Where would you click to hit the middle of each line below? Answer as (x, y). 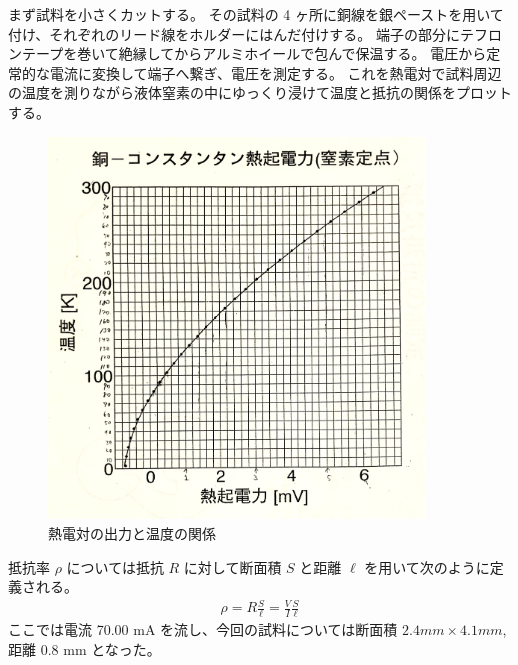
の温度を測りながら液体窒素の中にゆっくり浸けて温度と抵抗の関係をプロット (260, 92)
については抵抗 (115, 566)
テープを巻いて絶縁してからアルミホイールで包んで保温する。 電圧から (254, 53)
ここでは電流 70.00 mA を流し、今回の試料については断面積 (203, 629)
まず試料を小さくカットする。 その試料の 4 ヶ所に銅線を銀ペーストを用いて (256, 14)
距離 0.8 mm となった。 (84, 648)
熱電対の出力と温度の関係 (132, 532)
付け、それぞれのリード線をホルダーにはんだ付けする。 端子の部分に (234, 33)
